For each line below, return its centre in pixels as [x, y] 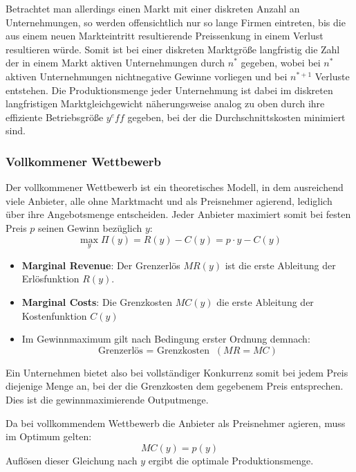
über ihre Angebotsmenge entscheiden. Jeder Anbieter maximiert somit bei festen [178, 214]
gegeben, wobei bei [281, 63]
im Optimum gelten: [49, 436]
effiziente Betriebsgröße [55, 117]
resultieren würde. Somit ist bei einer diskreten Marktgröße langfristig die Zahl [173, 49]
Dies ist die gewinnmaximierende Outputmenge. [107, 399]
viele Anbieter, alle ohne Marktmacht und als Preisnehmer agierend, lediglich [169, 200]
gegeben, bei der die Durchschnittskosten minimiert [236, 117]
